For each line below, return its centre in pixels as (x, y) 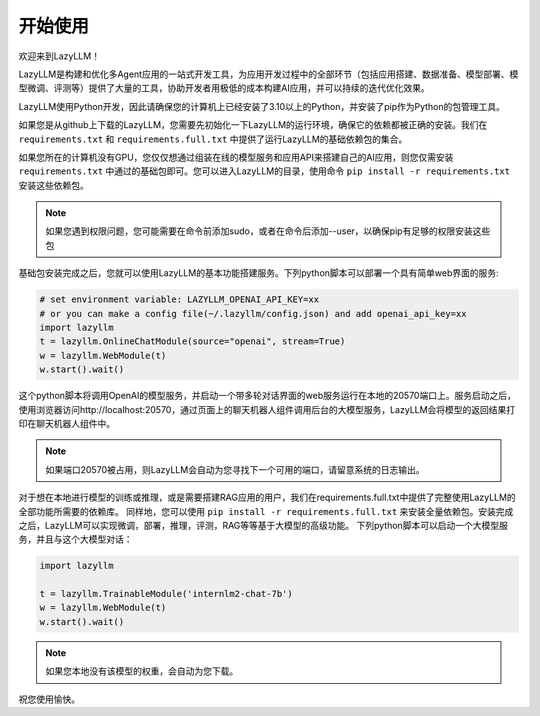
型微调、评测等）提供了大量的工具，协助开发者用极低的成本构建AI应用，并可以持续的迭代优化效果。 (224, 88)
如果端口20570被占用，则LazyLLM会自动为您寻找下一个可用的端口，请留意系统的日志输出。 (235, 469)
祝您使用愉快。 (49, 699)
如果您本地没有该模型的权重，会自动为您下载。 (142, 671)
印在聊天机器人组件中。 (66, 423)
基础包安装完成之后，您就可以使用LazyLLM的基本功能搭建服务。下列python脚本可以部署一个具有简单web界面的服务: (258, 273)
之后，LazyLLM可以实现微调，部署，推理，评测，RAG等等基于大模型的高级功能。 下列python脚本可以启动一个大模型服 (263, 525)
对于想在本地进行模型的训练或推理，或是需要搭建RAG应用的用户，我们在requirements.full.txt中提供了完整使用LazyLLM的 (267, 497)
